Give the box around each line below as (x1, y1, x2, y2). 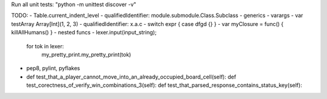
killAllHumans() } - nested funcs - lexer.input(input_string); (11, 29, 157, 36)
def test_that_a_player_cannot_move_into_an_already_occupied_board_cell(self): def (26, 73, 236, 80)
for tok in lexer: (26, 42, 64, 49)
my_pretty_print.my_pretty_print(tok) (41, 51, 131, 58)
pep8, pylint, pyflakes (26, 65, 81, 72)
